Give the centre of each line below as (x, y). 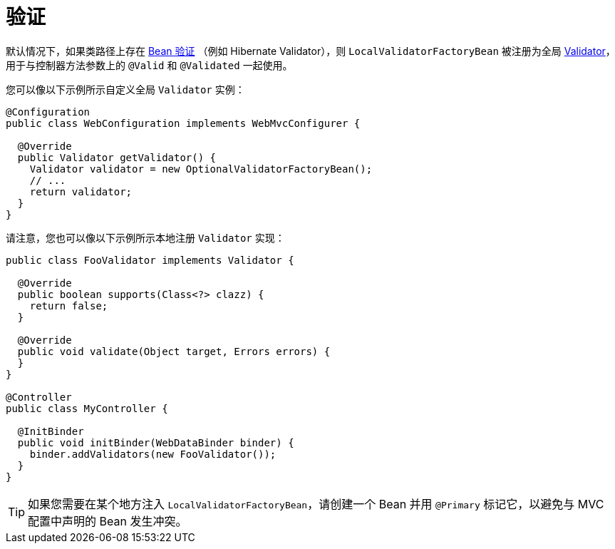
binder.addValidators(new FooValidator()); (153, 454)
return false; (69, 306)
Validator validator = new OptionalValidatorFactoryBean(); (201, 169)
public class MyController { (87, 408)
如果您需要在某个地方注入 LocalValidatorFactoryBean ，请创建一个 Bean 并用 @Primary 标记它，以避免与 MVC (316, 504)
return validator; (81, 191)
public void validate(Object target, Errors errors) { (174, 351)
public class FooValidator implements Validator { (150, 260)
